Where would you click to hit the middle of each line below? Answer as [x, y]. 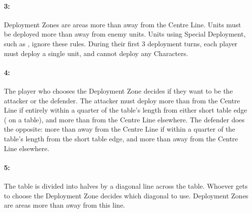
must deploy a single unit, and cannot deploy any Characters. [96, 53]
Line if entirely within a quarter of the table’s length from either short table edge [126, 110]
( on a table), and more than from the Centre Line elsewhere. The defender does [124, 119]
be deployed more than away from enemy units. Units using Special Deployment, [125, 34]
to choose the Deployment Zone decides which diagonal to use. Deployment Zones [126, 195]
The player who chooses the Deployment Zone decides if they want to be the [118, 90]
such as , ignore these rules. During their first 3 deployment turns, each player [121, 43]
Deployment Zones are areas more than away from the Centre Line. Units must [123, 24]
